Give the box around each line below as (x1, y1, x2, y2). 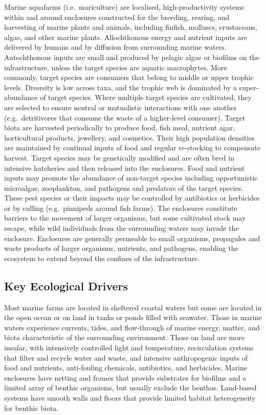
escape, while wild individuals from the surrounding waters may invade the (4, 223, 239, 233)
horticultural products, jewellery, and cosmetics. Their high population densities (4, 132, 255, 143)
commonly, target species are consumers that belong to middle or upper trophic (4, 72, 254, 83)
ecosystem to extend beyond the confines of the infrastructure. (4, 252, 199, 263)
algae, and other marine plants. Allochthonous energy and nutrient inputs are (4, 31, 247, 42)
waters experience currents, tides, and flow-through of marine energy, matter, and (4, 322, 260, 332)
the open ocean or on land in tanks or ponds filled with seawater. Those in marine (4, 312, 262, 323)
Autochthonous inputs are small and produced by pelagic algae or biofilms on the (4, 51, 259, 62)
